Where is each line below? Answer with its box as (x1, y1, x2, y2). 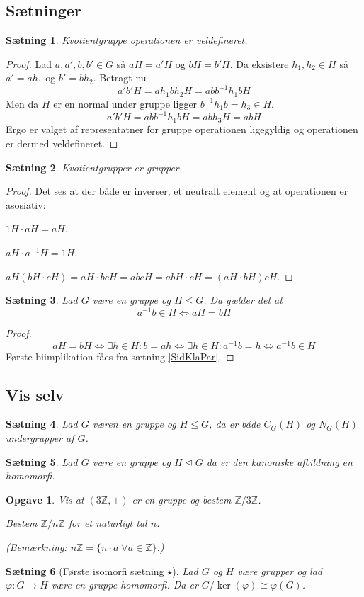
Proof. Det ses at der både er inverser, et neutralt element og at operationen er (6, 183, 348, 198)
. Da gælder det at (203, 292, 283, 307)
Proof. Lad (6, 56, 52, 71)
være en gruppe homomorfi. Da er (51, 577, 198, 592)
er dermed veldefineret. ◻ (6, 136, 118, 151)
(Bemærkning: (6, 539, 67, 554)
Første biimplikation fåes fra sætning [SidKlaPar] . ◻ (6, 348, 234, 363)
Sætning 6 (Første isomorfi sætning (6, 563, 164, 578)
